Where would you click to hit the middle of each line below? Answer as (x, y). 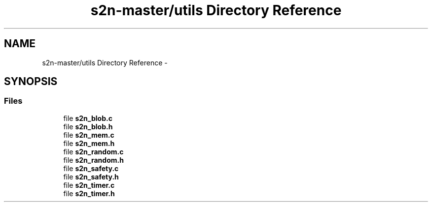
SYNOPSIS (31, 82)
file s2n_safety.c (91, 168)
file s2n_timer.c (89, 185)
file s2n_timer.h (89, 193)
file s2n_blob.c (88, 118)
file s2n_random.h (93, 160)
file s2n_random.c (93, 151)
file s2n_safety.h (91, 177)
